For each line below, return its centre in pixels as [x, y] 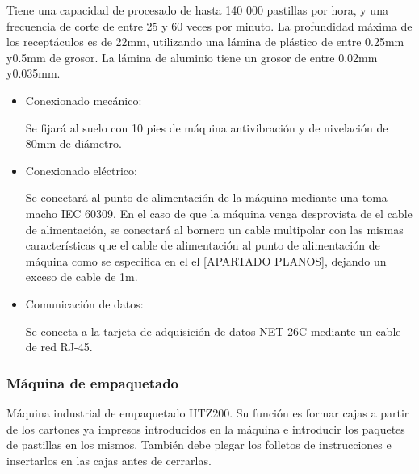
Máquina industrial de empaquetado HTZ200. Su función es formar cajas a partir [208, 412]
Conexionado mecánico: [84, 100]
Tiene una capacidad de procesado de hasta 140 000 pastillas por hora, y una [197, 10]
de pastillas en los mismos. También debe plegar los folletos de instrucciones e [199, 445]
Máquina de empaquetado [93, 382]
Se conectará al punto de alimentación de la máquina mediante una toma [206, 197]
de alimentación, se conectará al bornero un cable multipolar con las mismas [214, 229]
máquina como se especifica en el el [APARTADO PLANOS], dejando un [206, 260]
